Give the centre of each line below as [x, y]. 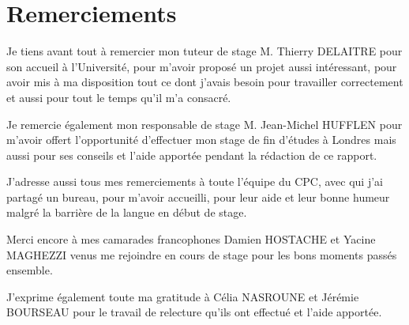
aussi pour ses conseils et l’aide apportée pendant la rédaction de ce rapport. [192, 155]
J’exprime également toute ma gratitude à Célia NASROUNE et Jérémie [183, 296]
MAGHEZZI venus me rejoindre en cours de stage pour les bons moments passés [202, 254]
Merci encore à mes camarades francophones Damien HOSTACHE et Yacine [191, 239]
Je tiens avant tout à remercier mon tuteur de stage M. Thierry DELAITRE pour [204, 51]
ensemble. [30, 270]
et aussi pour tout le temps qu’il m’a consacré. [119, 97]
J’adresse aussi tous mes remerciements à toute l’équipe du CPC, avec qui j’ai [195, 181]
